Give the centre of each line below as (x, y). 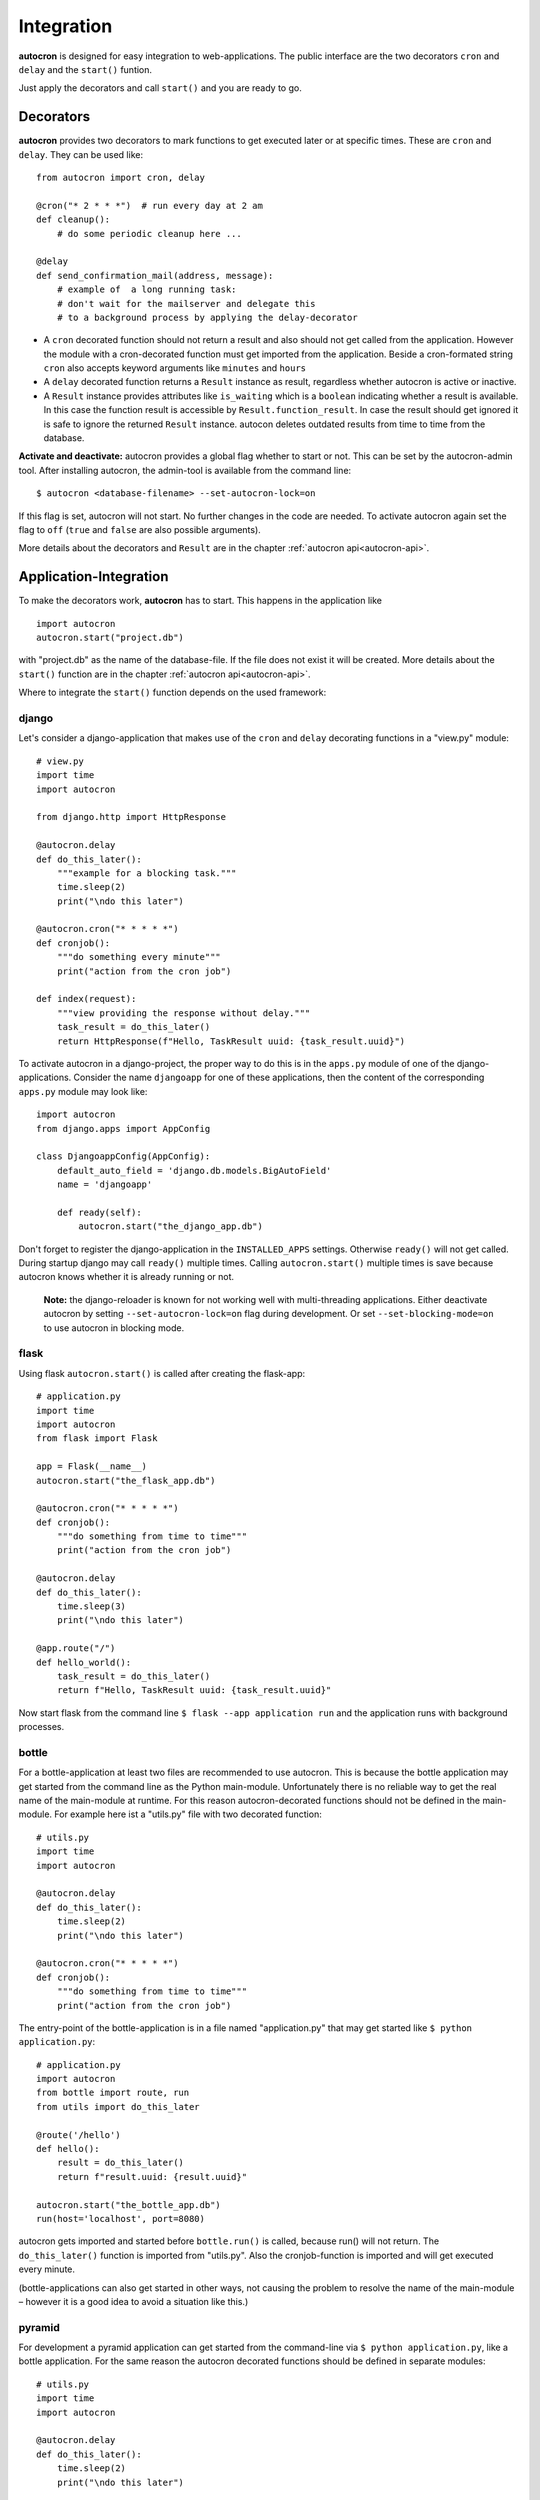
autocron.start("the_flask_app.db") (126, 1480)
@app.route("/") (76, 1648)
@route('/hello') (78, 2134)
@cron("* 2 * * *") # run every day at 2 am (150, 205)
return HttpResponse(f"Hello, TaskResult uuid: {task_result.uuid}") (231, 1041)
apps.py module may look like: (83, 1091)
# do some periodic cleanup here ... (149, 233)
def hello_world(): (84, 1662)
